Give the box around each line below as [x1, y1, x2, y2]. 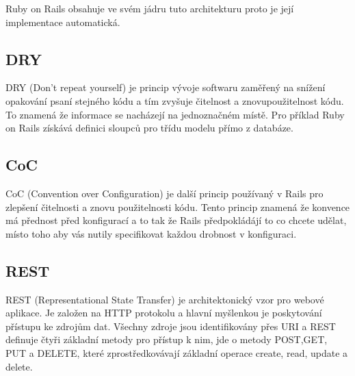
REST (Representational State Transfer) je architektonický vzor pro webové [5, 292, 324, 306]
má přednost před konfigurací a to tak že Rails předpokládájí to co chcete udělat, [5, 213, 347, 227]
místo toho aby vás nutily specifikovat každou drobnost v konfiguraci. [5, 226, 297, 240]
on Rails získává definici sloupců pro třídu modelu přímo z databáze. [5, 121, 293, 135]
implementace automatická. [5, 14, 120, 29]
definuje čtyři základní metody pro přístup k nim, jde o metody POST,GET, [5, 332, 328, 347]
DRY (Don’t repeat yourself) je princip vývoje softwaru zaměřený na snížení [5, 80, 326, 95]
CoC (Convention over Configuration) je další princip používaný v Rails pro [5, 186, 324, 200]
